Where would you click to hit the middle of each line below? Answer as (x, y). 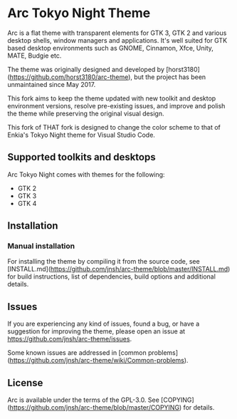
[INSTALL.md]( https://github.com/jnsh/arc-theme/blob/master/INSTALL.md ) (119, 269)
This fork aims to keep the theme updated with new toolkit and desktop (112, 98)
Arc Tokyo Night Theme (79, 13)
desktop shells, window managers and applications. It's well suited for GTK (117, 40)
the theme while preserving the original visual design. (86, 113)
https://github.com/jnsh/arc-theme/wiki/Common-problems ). (99, 361)
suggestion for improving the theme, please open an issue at (96, 331)
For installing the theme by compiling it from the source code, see (104, 262)
